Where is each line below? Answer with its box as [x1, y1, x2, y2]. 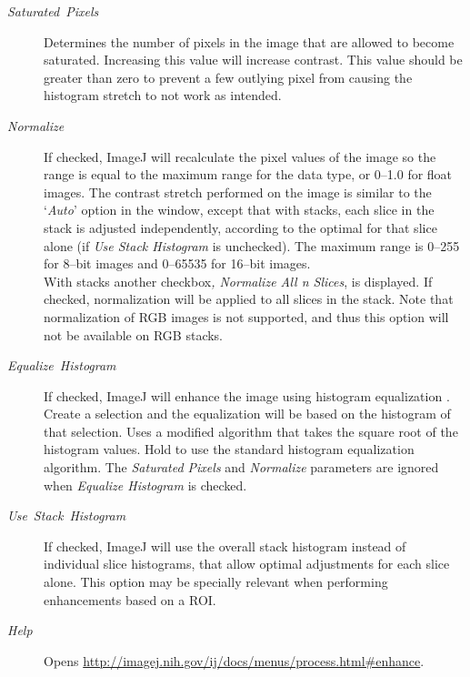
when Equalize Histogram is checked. [44, 475, 247, 494]
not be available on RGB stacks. [44, 325, 224, 344]
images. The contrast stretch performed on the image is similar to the [44, 182, 432, 201]
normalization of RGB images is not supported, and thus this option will [44, 307, 449, 326]
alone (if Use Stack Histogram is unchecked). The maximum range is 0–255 [44, 236, 460, 255]
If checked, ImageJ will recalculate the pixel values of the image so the [44, 147, 436, 166]
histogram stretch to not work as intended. [44, 86, 282, 105]
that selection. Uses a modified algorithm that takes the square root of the [44, 421, 458, 440]
